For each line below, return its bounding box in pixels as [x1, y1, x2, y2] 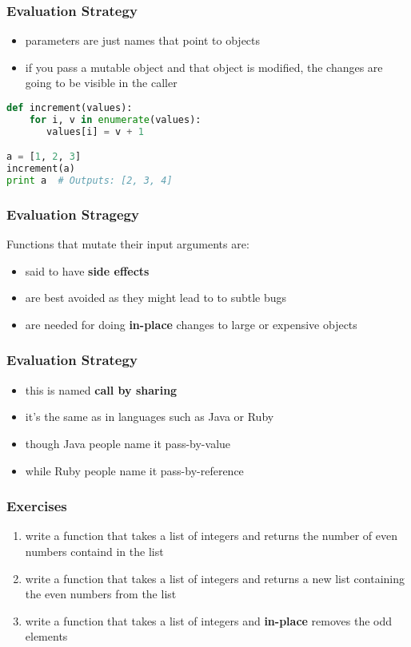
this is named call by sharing [25, 381, 178, 398]
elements [25, 628, 68, 645]
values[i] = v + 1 [46, 125, 144, 137]
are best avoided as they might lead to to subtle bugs [25, 289, 287, 306]
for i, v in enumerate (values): [29, 113, 202, 125]
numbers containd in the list [25, 542, 164, 559]
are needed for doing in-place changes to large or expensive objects [25, 316, 357, 332]
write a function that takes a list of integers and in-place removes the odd [25, 612, 393, 629]
